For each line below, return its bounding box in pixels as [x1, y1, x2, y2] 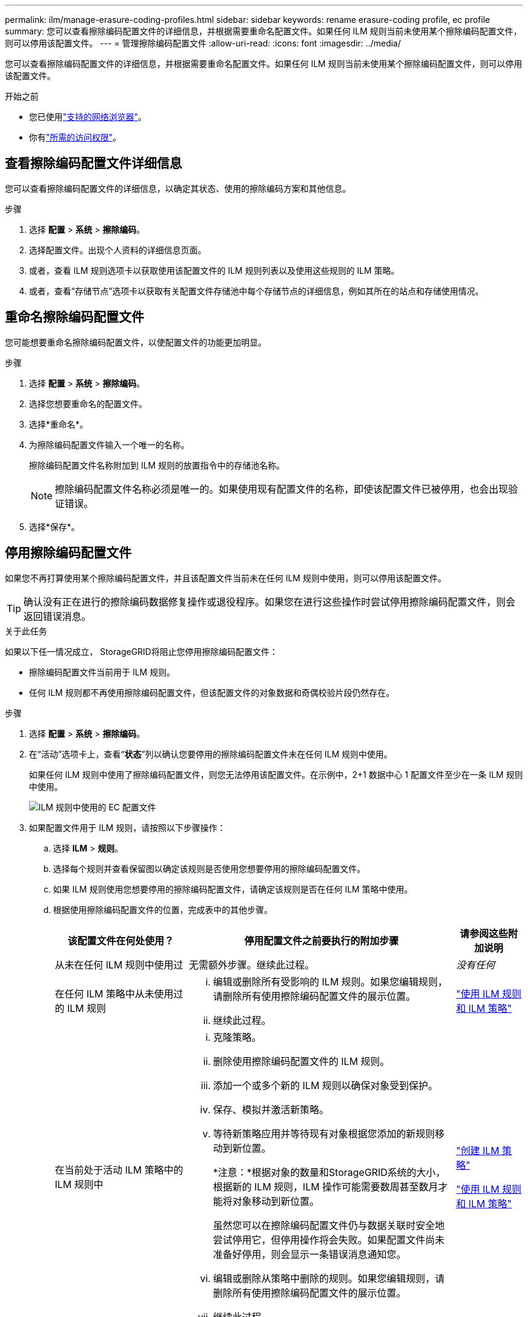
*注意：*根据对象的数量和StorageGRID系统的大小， [213, 1166, 445, 1178]
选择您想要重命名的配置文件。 [29, 398, 147, 409]
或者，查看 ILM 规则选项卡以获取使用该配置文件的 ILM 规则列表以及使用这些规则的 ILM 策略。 [29, 265, 400, 276]
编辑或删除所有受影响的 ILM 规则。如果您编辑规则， [213, 975, 448, 988]
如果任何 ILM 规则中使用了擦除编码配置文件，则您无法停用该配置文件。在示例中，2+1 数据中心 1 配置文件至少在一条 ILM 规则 [29, 769, 523, 780]
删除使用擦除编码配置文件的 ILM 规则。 [213, 1055, 390, 1067]
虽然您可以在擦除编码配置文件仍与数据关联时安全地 [213, 1219, 445, 1231]
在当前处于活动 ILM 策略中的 [55, 1163, 183, 1176]
